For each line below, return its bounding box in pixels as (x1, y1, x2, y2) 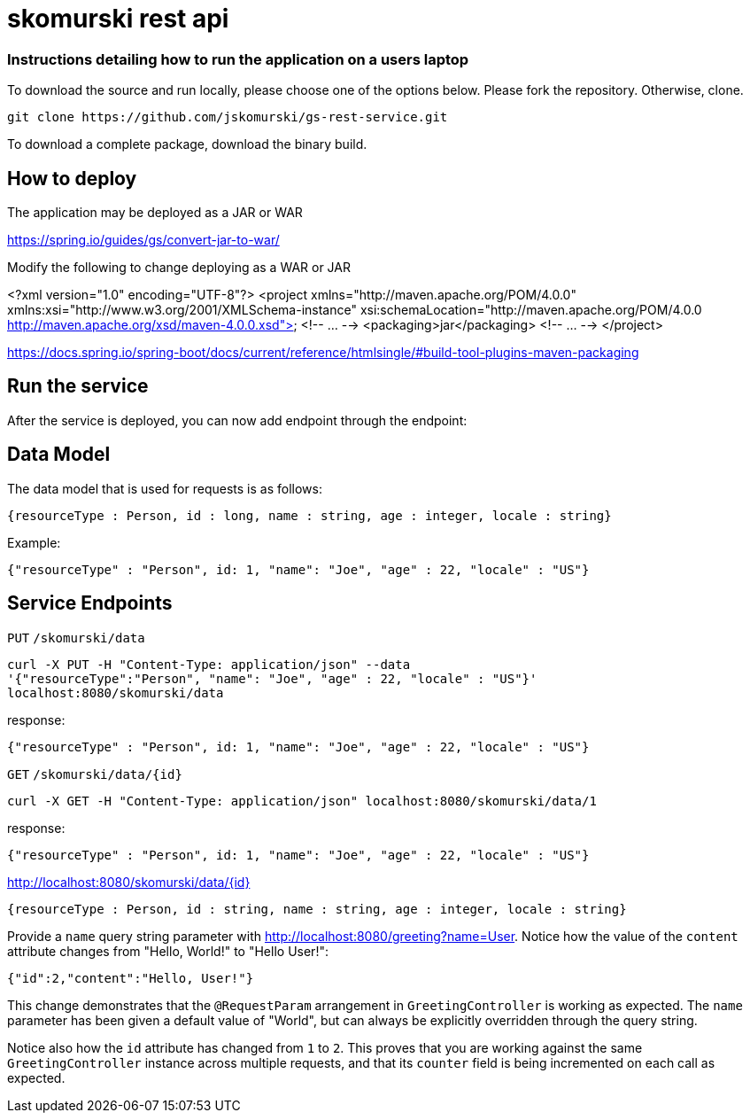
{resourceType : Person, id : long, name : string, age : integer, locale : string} (7, 508, 612, 523)
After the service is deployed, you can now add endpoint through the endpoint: (7, 412, 468, 428)
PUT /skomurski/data (7, 630, 145, 645)
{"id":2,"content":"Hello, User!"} (7, 970, 254, 985)
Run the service (7, 375, 149, 398)
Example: (7, 534, 61, 550)
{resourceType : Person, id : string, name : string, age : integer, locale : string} (7, 901, 627, 916)
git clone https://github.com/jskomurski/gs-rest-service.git (7, 110, 448, 125)
